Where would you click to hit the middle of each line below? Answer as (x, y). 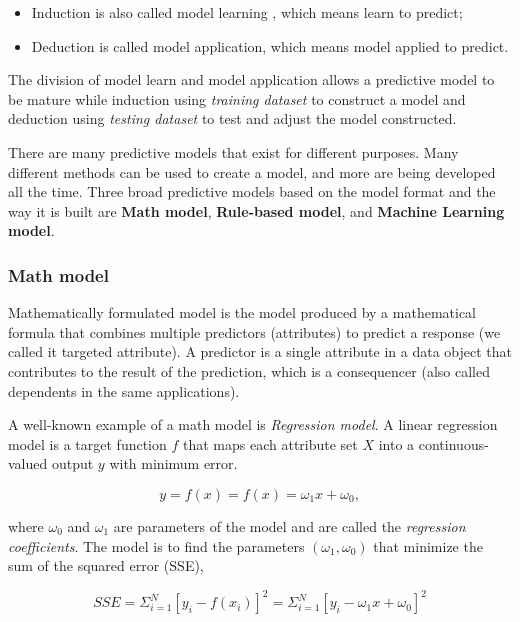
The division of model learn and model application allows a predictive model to (251, 79)
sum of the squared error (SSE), (106, 565)
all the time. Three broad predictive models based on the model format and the (252, 191)
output (72, 463)
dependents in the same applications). (124, 390)
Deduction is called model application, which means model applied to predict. (270, 45)
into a (396, 443)
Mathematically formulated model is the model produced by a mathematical (242, 312)
